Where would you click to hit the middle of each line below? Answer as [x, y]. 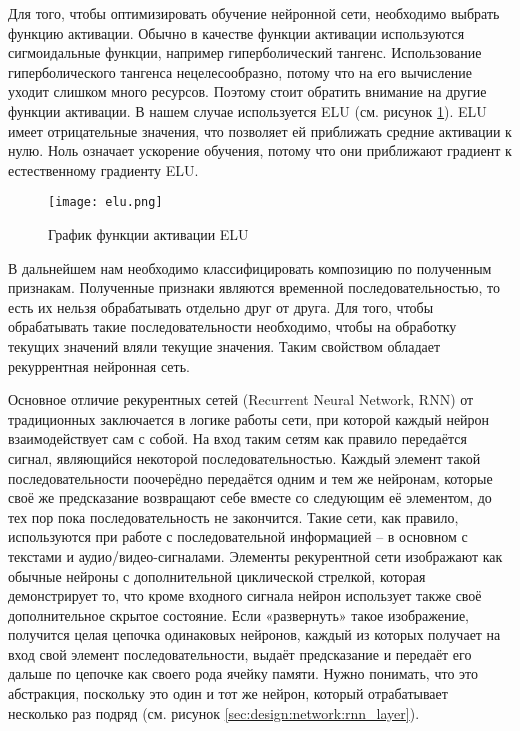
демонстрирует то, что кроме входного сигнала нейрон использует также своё [245, 595]
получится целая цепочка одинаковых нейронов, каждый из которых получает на [254, 634]
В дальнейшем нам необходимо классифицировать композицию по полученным [250, 267]
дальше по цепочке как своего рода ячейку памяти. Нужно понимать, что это [243, 673]
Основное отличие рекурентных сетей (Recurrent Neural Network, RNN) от [241, 399]
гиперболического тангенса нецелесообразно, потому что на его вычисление [240, 71]
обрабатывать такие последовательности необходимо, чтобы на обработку [232, 326]
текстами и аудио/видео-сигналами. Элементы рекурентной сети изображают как [255, 555]
